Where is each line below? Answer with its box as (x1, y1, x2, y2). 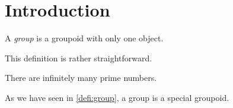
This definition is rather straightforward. (5, 51, 152, 64)
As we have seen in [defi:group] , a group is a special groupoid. (5, 91, 229, 103)
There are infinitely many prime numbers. (5, 71, 157, 84)
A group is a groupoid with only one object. (5, 32, 164, 44)
